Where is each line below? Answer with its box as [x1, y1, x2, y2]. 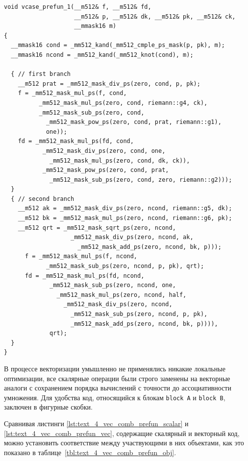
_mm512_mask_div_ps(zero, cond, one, [42, 147, 166, 154]
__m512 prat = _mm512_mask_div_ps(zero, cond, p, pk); [18, 80, 200, 87]
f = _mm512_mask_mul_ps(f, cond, [18, 90, 127, 97]
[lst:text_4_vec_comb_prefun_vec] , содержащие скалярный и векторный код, [4, 428, 240, 438]
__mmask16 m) [74, 23, 117, 30]
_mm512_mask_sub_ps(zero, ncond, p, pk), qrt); [46, 263, 204, 270]
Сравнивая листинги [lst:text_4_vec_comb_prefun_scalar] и [4, 418, 189, 428]
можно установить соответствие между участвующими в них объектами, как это [4, 437, 244, 448]
